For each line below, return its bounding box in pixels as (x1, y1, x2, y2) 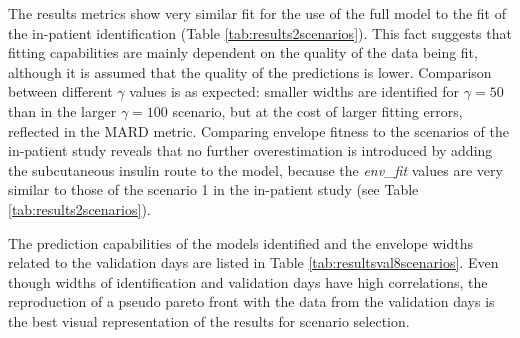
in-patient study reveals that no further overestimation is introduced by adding (8, 140, 493, 161)
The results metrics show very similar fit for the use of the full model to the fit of (8, 3, 507, 23)
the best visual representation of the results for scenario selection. (8, 310, 410, 331)
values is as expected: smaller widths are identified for (129, 81, 460, 102)
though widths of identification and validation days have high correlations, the (8, 271, 488, 292)
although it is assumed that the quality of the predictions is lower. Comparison (8, 61, 492, 82)
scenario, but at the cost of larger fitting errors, (172, 100, 463, 121)
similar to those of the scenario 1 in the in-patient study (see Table (8, 179, 419, 200)
